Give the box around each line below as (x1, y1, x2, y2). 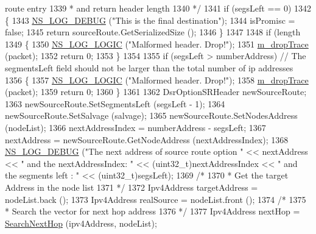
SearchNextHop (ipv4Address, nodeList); (5, 216, 157, 229)
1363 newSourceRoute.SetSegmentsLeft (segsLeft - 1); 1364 (5, 97, 225, 110)
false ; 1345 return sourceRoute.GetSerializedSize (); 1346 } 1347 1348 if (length (5, 26, 301, 38)
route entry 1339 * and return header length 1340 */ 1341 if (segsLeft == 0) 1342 (5, 2, 312, 14)
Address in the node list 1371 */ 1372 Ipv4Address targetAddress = (5, 180, 258, 193)
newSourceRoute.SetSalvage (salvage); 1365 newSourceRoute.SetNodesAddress (5, 109, 298, 122)
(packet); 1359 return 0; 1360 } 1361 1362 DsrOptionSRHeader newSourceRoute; (5, 85, 307, 98)
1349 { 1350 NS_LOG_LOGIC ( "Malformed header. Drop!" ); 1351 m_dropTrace (5, 37, 309, 50)
